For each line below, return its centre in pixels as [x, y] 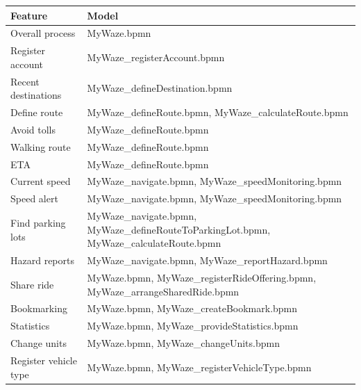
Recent [25, 81]
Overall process [43, 33]
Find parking [38, 222]
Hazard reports [42, 260]
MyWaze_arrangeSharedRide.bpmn [163, 291]
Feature [29, 15]
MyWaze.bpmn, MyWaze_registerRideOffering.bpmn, [202, 277]
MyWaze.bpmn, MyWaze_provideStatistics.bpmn [193, 326]
